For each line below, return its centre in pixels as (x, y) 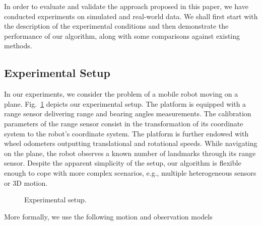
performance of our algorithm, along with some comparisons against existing (122, 35)
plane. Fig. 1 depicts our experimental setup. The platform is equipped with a (125, 103)
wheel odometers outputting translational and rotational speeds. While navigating (131, 143)
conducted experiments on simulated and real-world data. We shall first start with (131, 16)
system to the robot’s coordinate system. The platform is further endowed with (126, 133)
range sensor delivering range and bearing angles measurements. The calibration (128, 114)
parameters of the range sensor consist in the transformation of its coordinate (124, 123)
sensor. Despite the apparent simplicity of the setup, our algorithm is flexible (123, 163)
